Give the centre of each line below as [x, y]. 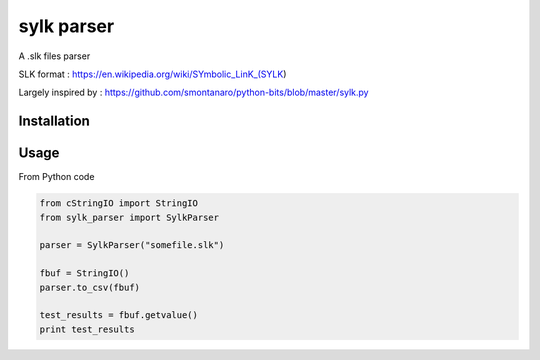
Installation [54, 121]
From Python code [56, 177]
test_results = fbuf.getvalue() [119, 315]
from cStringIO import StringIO [119, 203]
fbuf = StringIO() [84, 273]
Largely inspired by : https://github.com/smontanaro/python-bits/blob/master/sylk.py [193, 92]
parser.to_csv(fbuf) [89, 287]
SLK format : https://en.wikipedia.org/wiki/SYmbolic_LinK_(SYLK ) [152, 74]
